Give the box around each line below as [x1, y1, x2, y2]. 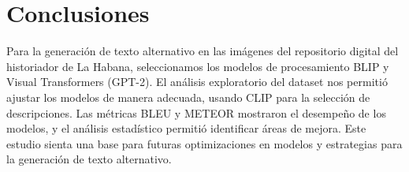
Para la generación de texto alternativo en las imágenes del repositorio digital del [6, 43, 399, 59]
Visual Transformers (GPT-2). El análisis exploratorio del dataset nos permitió [6, 73, 388, 90]
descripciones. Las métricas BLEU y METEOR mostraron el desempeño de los [6, 104, 386, 121]
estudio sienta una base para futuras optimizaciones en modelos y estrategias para [6, 135, 403, 151]
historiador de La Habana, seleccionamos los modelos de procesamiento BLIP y [6, 58, 389, 74]
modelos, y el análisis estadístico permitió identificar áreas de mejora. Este [6, 120, 366, 136]
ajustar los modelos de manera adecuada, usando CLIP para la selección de [6, 88, 370, 105]
